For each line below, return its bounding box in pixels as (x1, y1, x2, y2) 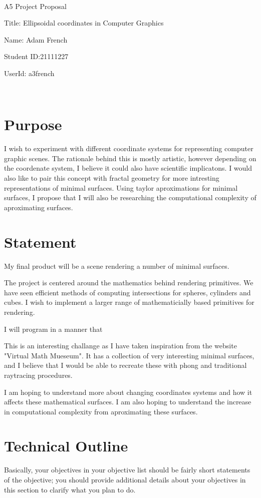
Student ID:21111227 (4, 51, 69, 62)
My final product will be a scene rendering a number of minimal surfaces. (4, 260, 229, 271)
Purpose (4, 114, 62, 135)
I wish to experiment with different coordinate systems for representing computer (4, 143, 253, 154)
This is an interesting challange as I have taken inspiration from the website (4, 340, 237, 351)
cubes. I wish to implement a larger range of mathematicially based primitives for (4, 297, 254, 307)
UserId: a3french (4, 68, 55, 78)
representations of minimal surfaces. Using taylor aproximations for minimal (4, 182, 238, 193)
